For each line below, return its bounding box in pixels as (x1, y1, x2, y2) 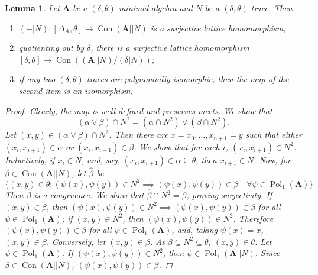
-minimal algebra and (115, 2, 193, 14)
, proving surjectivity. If (186, 189, 272, 201)
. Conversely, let (46, 235, 106, 247)
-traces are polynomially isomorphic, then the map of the (83, 73, 289, 85)
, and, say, (82, 153, 120, 166)
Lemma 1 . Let (5, 2, 60, 14)
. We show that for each (134, 140, 220, 153)
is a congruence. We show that (34, 189, 144, 201)
